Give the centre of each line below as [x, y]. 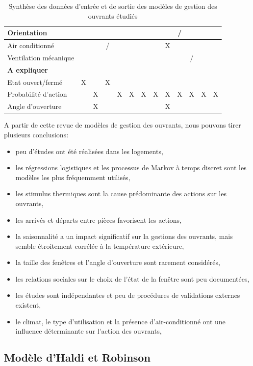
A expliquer [28, 69]
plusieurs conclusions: [36, 134]
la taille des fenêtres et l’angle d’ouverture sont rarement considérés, [118, 262]
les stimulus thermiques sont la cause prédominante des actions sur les [121, 194]
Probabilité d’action [37, 94]
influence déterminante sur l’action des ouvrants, [89, 331]
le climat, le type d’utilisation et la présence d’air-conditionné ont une [120, 321]
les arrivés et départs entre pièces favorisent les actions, [99, 220]
